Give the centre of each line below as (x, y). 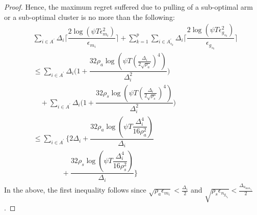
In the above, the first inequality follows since (75, 190)
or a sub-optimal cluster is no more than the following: (89, 17)
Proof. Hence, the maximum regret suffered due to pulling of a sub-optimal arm (128, 7)
